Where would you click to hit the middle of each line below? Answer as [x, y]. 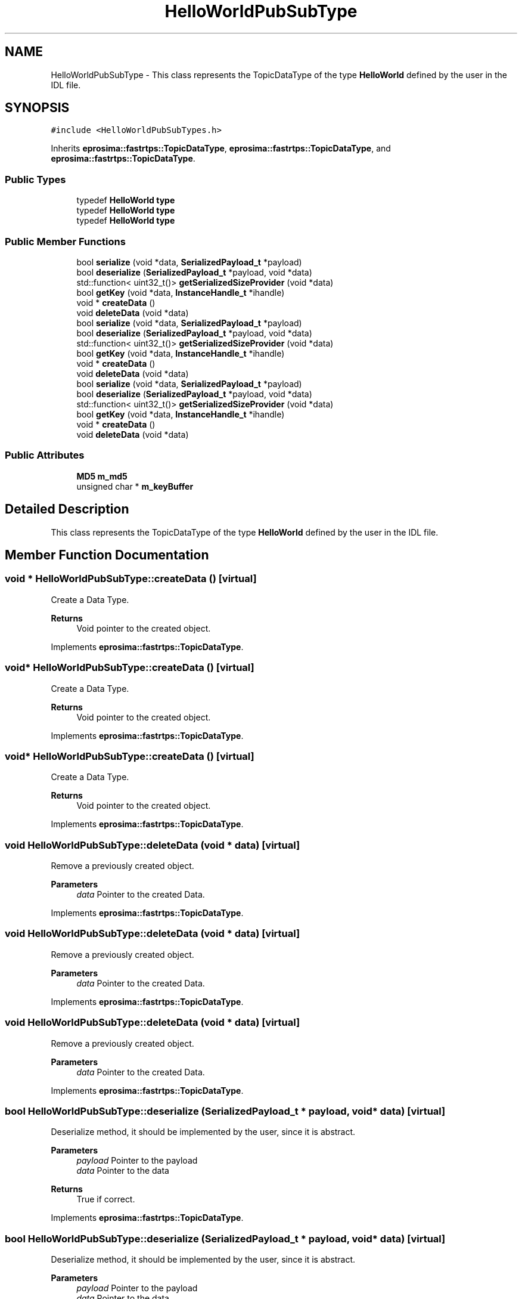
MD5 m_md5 [102, 476]
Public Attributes [45, 455]
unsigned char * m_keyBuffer [135, 486]
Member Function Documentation [107, 555]
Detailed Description [67, 509]
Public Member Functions [65, 241]
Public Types [35, 179]
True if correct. [106, 1199]
